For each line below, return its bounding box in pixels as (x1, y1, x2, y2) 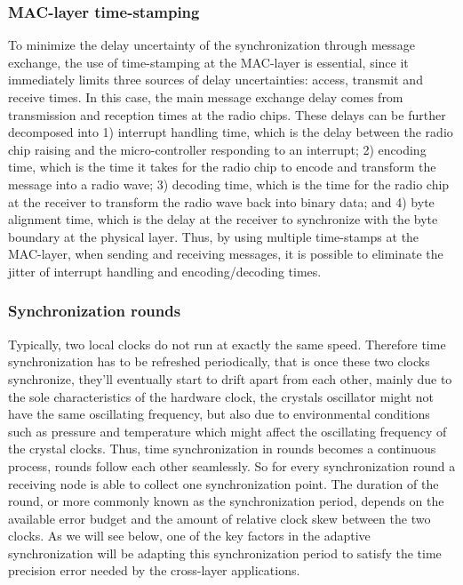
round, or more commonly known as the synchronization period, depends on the (8, 492, 444, 510)
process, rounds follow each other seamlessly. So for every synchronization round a (8, 456, 456, 475)
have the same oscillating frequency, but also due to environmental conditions (8, 405, 430, 423)
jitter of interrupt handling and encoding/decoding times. (8, 261, 322, 280)
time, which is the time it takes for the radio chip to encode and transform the (8, 157, 436, 176)
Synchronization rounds (8, 300, 181, 322)
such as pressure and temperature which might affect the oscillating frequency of (8, 421, 447, 440)
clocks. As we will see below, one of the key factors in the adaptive (8, 526, 371, 545)
